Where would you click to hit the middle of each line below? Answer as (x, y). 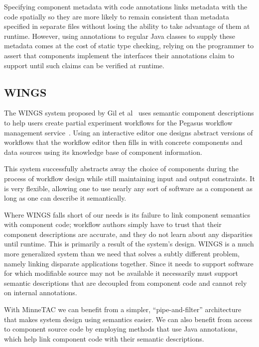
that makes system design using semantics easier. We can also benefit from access (128, 319)
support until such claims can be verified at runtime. (84, 65)
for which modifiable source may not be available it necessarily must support (121, 273)
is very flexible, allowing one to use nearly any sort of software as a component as (129, 188)
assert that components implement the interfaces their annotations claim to (119, 55)
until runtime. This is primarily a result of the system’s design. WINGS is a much (129, 244)
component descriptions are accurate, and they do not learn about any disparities (129, 234)
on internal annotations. (41, 292)
